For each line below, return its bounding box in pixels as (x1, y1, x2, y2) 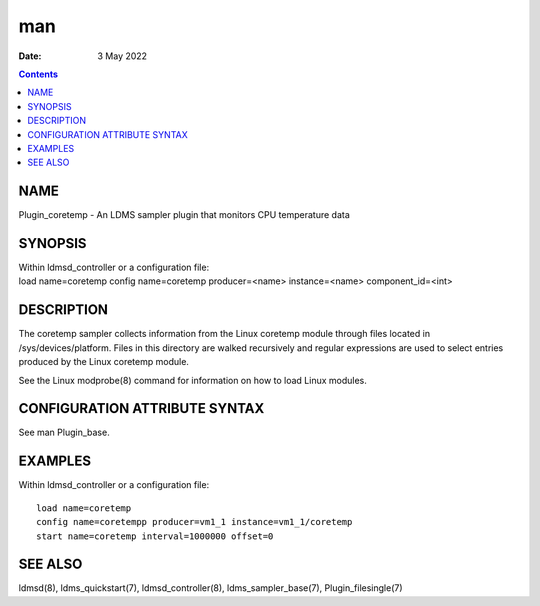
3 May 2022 (97, 50, 148, 62)
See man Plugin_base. (18, 426, 110, 439)
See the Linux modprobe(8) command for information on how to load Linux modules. (18, 374, 367, 386)
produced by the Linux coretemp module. (18, 356, 190, 368)
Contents (18, 68, 59, 80)
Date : (18, 50, 42, 62)
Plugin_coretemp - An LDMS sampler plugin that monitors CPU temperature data (18, 209, 350, 221)
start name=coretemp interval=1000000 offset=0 (36, 530, 274, 542)
